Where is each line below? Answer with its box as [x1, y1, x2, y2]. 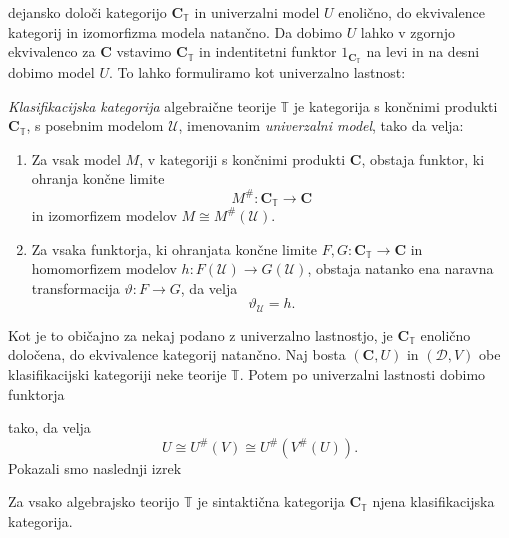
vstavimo [116, 41, 172, 62]
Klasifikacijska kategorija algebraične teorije [8, 95, 276, 116]
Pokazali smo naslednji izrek [8, 457, 182, 478]
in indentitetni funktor [199, 41, 337, 62]
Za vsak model [31, 148, 121, 169]
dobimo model [8, 62, 95, 83]
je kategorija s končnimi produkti [293, 95, 498, 116]
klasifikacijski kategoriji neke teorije [8, 363, 227, 384]
